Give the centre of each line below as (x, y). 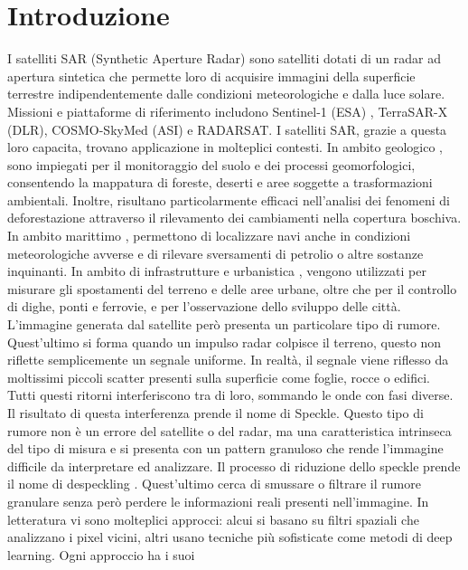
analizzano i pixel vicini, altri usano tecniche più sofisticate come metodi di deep (230, 537)
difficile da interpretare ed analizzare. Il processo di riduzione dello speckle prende (234, 465)
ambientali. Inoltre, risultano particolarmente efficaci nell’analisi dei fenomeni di (229, 199)
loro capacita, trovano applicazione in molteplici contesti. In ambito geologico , (225, 147)
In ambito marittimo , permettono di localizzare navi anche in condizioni (209, 236)
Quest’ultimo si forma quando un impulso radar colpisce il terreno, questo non (225, 342)
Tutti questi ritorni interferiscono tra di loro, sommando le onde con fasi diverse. (230, 395)
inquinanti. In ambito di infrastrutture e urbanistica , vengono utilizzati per (217, 271)
